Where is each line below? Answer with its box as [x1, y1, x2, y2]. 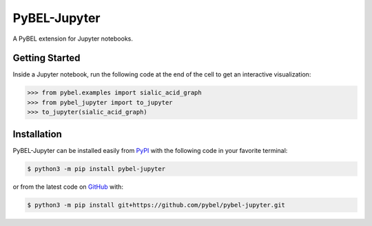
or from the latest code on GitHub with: [12, 183, 124, 191]
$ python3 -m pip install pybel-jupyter [27, 165, 165, 172]
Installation [12, 128, 62, 140]
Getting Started [12, 52, 81, 64]
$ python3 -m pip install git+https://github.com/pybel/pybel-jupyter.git [27, 201, 286, 209]
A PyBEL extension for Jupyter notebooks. [12, 34, 134, 43]
